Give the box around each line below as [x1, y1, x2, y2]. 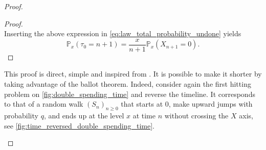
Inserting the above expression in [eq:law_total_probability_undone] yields [4, 28, 241, 39]
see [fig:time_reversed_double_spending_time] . [4, 120, 154, 131]
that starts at [121, 98, 163, 109]
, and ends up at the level [43, 110, 124, 121]
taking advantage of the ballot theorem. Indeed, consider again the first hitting [4, 79, 251, 89]
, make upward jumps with [168, 98, 253, 109]
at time [132, 110, 156, 121]
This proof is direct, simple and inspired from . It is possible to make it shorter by [4, 68, 262, 79]
